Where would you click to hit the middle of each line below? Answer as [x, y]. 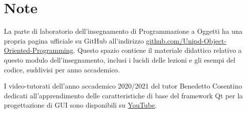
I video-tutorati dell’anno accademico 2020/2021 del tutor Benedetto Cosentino [123, 86]
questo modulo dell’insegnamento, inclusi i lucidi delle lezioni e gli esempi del [120, 59]
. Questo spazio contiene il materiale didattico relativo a [158, 50]
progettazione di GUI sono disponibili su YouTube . [80, 105]
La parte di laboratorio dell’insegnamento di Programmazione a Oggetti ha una [123, 31]
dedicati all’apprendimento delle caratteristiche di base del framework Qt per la [123, 95]
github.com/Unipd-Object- [186, 40]
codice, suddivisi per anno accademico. [62, 69]
